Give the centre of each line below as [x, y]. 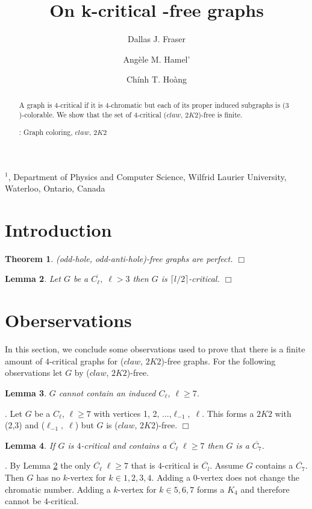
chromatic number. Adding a [58, 489]
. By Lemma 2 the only [48, 465]
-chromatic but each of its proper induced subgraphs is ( [197, 105]
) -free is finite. [220, 115]
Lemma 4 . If [30, 445]
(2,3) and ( [25, 425]
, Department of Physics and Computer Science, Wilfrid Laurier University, [147, 176]
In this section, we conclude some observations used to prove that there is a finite [155, 349]
